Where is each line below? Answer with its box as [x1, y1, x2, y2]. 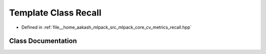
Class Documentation [9, 37, 77, 45]
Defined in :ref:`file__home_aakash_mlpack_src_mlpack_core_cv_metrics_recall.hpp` [21, 24, 192, 30]
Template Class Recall [9, 7, 101, 18]
